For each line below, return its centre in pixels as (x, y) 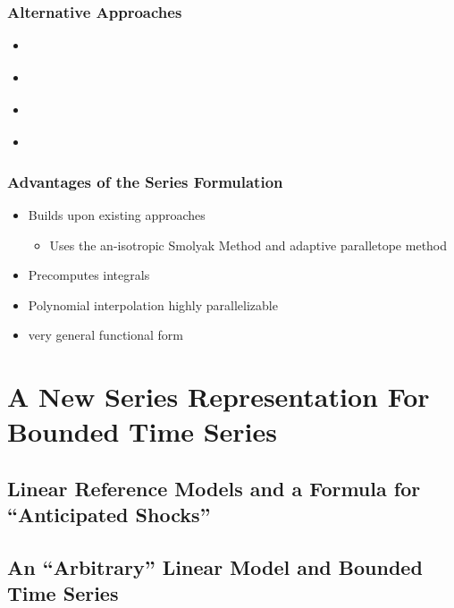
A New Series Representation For (219, 397)
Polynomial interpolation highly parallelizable (153, 304)
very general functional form (105, 335)
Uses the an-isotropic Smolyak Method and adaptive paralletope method (248, 245)
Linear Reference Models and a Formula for (214, 488)
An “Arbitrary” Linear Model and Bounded (215, 567)
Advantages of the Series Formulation (145, 181)
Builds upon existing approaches (117, 214)
